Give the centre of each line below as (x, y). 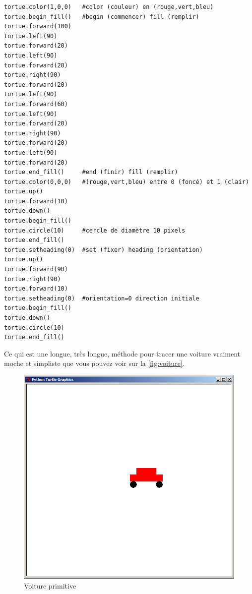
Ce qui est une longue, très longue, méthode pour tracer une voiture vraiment (122, 353)
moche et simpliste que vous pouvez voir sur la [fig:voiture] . (94, 363)
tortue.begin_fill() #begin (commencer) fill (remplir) (102, 17)
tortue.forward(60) (36, 104)
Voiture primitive (50, 585)
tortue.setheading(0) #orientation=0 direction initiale (102, 298)
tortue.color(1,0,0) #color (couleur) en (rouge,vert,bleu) (109, 7)
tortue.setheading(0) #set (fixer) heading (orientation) (103, 250)
